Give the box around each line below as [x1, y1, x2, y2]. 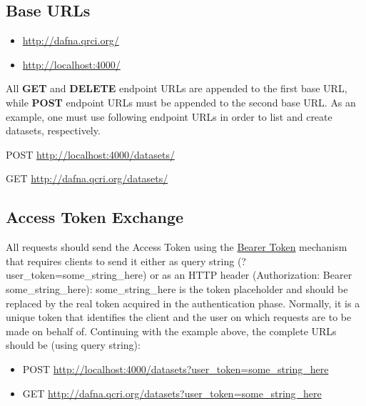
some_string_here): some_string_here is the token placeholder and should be [6, 281, 348, 296]
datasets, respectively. [6, 123, 101, 138]
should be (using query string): [6, 337, 141, 352]
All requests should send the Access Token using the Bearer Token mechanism [6, 239, 347, 254]
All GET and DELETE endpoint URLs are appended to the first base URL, [6, 81, 347, 96]
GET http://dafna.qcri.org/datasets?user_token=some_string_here [22, 385, 322, 400]
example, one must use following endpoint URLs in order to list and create [6, 109, 332, 124]
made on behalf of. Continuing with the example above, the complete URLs [6, 323, 337, 338]
